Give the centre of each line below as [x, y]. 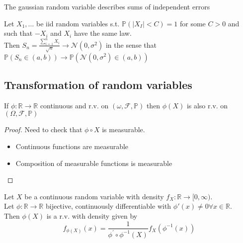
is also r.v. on [207, 105]
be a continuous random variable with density [94, 196]
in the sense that [131, 44]
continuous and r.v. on [74, 105]
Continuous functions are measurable [72, 146]
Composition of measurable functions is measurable [94, 163]
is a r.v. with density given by [92, 215]
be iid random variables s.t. [78, 23]
